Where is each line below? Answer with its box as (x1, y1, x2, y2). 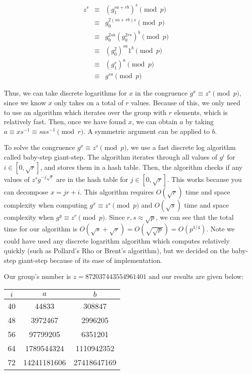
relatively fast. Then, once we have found (4, 116, 126, 127)
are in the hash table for (56, 174, 128, 184)
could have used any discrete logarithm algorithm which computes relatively (4, 236, 230, 246)
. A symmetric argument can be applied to (83, 126, 210, 136)
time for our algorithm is (4, 224, 78, 234)
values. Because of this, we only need (131, 98, 240, 108)
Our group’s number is (4, 271, 71, 281)
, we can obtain (132, 116, 178, 127)
